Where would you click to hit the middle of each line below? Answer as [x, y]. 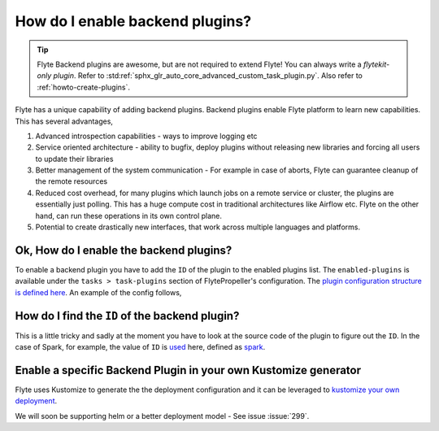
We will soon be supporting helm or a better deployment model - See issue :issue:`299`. [162, 416]
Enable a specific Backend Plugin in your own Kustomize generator [188, 370]
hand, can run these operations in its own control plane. [129, 215]
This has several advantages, [64, 121]
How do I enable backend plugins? [133, 21]
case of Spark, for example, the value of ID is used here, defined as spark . [140, 347]
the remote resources [72, 181]
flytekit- [376, 64]
